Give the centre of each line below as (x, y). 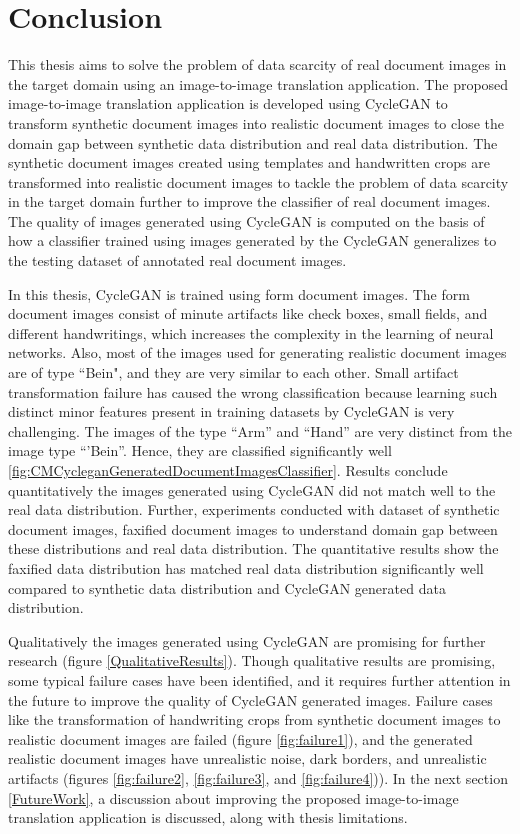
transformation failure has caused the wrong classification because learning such (253, 391)
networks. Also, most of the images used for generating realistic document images (257, 352)
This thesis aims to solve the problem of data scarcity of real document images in (257, 64)
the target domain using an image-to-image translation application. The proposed (258, 83)
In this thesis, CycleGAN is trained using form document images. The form (239, 293)
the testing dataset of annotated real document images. (177, 260)
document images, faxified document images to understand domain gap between (253, 528)
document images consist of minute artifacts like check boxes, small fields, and (248, 313)
